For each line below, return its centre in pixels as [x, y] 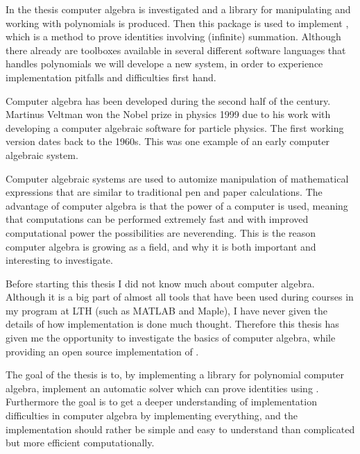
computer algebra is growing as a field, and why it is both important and [161, 246]
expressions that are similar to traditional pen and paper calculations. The [164, 192]
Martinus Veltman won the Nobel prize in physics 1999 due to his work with [168, 114]
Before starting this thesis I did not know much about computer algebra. [160, 283]
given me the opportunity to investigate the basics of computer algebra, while [171, 338]
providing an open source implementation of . [102, 351]
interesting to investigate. [59, 260]
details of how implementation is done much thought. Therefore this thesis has [172, 324]
